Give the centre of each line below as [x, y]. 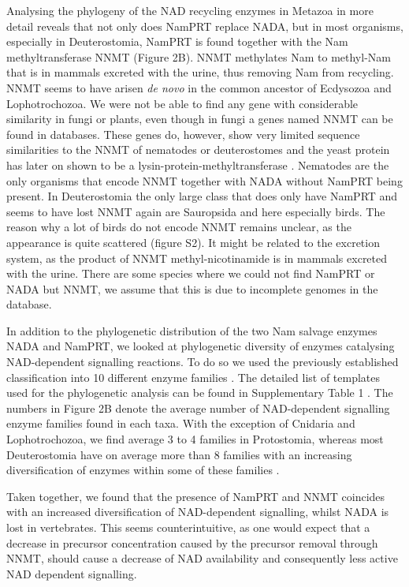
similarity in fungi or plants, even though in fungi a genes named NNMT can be [200, 119]
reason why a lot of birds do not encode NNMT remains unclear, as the [179, 227]
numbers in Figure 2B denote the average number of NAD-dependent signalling [198, 408]
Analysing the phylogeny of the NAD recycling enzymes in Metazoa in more [190, 10]
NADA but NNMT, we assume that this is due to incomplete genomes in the [192, 288]
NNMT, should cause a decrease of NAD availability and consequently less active [202, 558]
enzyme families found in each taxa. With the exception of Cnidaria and [181, 423]
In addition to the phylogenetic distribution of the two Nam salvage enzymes [192, 330]
